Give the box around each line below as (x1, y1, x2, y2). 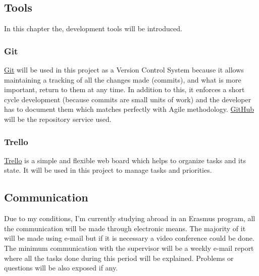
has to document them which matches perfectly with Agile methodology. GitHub (4, 104, 254, 114)
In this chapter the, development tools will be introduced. (4, 23, 182, 34)
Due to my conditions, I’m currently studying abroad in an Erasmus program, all (4, 213, 255, 224)
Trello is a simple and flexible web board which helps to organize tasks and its (4, 155, 246, 165)
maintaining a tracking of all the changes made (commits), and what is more (4, 74, 241, 85)
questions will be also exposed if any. (4, 262, 118, 273)
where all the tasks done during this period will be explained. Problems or (4, 252, 234, 263)
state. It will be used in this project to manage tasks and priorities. (4, 165, 212, 175)
